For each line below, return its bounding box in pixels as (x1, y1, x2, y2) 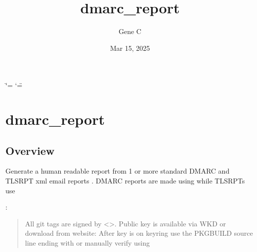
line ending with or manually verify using (25, 238, 150, 248)
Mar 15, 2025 (110, 42, 150, 53)
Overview (5, 143, 55, 158)
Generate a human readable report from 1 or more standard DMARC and (5, 166, 230, 176)
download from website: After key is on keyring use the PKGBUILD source (25, 228, 253, 238)
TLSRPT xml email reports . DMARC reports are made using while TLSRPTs (5, 176, 245, 186)
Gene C (119, 26, 141, 36)
